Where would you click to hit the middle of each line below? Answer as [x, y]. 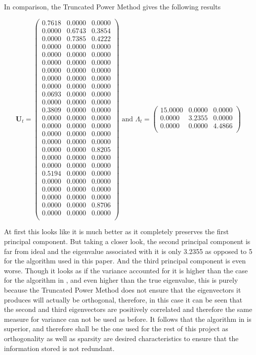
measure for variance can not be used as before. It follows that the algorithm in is [128, 319]
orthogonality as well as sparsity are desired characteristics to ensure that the [121, 338]
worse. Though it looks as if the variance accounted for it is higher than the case [126, 270]
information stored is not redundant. [59, 348]
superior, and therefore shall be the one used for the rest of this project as [116, 329]
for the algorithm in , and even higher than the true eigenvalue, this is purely [121, 280]
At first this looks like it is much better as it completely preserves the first [116, 231]
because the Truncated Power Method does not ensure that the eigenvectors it [123, 290]
